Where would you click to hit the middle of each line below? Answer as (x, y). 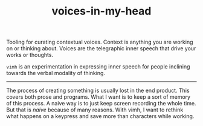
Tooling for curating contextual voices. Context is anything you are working (100, 42)
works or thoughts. (30, 55)
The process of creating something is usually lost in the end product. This (98, 91)
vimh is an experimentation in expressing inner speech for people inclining (98, 67)
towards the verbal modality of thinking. (56, 73)
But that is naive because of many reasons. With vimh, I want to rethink (95, 110)
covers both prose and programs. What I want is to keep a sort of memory (98, 97)
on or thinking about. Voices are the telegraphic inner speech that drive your (101, 48)
